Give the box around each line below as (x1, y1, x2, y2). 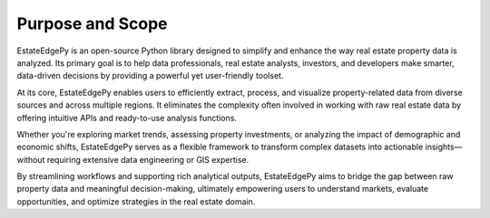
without (16, 154, 45, 165)
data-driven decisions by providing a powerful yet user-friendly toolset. (16, 71, 284, 81)
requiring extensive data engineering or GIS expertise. (46, 154, 250, 165)
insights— (425, 141, 463, 153)
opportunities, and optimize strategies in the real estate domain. (16, 195, 256, 207)
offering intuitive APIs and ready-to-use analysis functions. (16, 112, 238, 123)
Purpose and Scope (16, 14, 168, 33)
